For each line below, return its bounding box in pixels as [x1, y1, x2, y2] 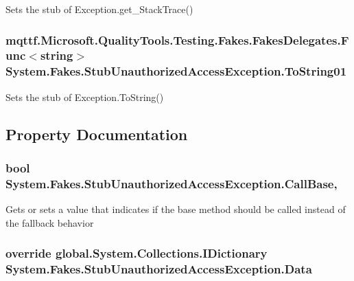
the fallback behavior [5, 215, 94, 229]
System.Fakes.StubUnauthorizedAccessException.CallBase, [5, 175, 338, 192]
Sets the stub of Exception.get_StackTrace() [5, 2, 193, 16]
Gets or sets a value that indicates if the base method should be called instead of [5, 202, 346, 216]
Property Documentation [5, 123, 188, 144]
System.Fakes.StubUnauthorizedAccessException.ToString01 [5, 63, 347, 80]
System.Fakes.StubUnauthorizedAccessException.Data [5, 260, 312, 278]
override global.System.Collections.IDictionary [5, 245, 268, 262]
